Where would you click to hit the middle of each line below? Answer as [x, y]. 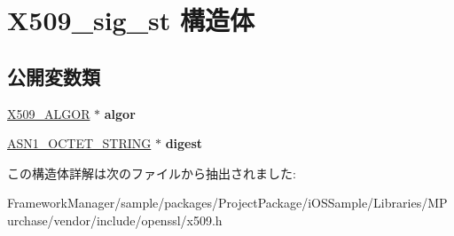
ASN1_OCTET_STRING [79, 143]
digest [184, 143]
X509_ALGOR [49, 113]
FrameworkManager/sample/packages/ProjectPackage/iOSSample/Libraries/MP [227, 203]
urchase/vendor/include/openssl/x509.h [115, 220]
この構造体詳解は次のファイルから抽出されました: [152, 173]
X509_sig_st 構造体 [131, 20]
